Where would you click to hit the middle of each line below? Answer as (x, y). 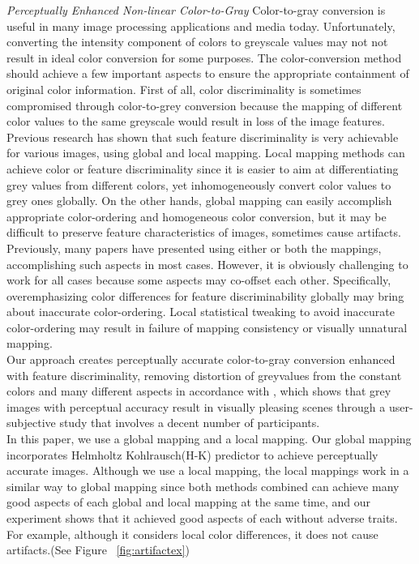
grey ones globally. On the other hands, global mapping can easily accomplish (199, 201)
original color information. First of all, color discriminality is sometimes (184, 89)
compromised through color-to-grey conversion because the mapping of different (205, 105)
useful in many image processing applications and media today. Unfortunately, (201, 26)
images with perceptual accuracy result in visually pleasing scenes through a (196, 406)
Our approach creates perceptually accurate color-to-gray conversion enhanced (201, 359)
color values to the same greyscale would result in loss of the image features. (196, 121)
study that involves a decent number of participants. (190, 423)
